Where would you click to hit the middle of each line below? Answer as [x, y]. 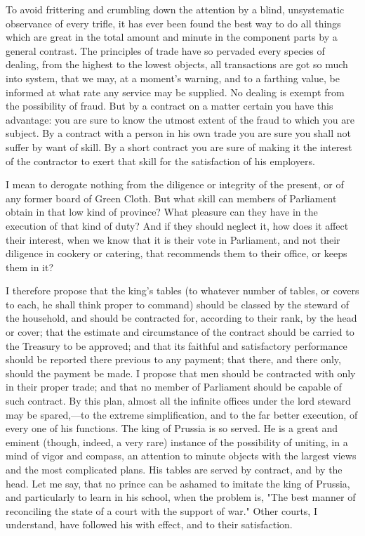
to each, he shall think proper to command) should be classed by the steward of [177, 304]
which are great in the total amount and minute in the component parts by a [172, 37]
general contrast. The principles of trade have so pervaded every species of [165, 50]
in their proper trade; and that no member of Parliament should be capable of [174, 387]
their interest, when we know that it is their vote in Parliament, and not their [173, 239]
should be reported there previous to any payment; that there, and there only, [173, 359]
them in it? [30, 267]
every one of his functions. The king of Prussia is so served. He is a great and [172, 428]
